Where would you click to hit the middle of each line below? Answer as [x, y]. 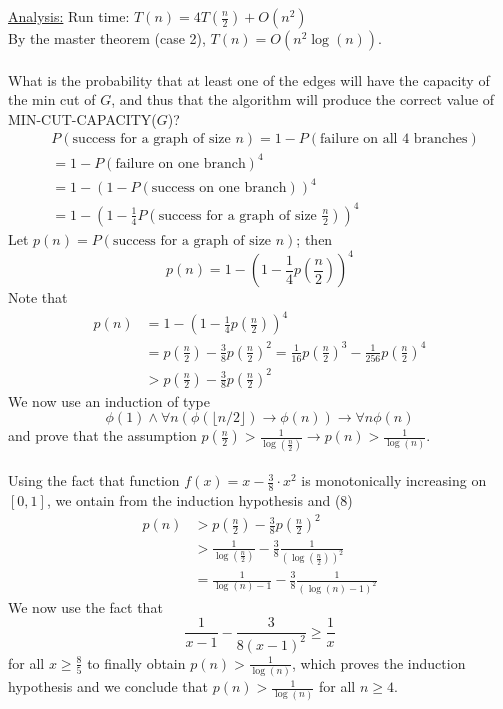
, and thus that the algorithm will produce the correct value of [303, 99]
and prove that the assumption [102, 435]
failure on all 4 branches [394, 139]
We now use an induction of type [109, 400]
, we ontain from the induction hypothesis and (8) [199, 499]
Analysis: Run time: [69, 16]
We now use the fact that [85, 606]
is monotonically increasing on [394, 480]
